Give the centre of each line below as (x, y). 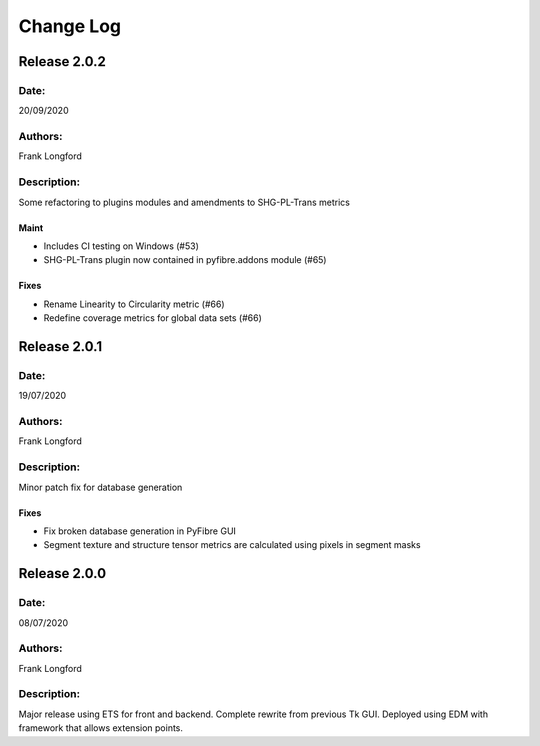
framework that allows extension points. (101, 728)
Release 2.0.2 (62, 61)
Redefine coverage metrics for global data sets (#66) (152, 318)
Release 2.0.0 (62, 573)
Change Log (70, 26)
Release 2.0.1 (60, 346)
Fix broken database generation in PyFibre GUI (140, 531)
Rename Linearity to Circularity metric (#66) (134, 304)
